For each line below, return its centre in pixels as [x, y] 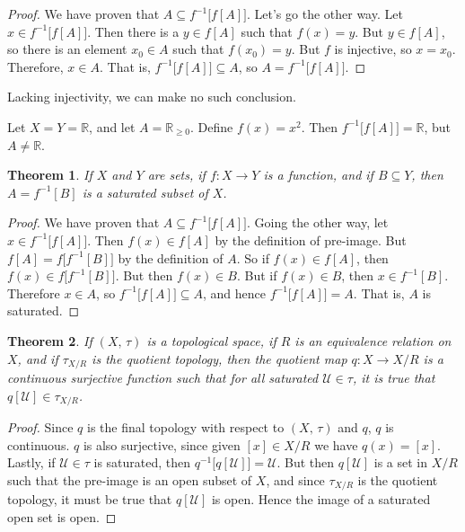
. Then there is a [133, 31]
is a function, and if [318, 175]
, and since [295, 479]
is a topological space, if [211, 340]
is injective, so [373, 49]
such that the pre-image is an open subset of [130, 479]
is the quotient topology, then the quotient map [219, 358]
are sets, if [176, 175]
